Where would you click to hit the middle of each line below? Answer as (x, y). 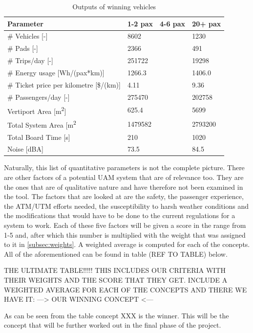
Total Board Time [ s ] (39, 137)
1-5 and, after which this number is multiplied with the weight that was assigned (125, 234)
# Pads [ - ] (23, 48)
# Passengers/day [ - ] (39, 97)
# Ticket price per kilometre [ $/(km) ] (64, 84)
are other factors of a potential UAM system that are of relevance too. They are (124, 177)
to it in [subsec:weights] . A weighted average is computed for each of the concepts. (127, 244)
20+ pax (207, 23)
